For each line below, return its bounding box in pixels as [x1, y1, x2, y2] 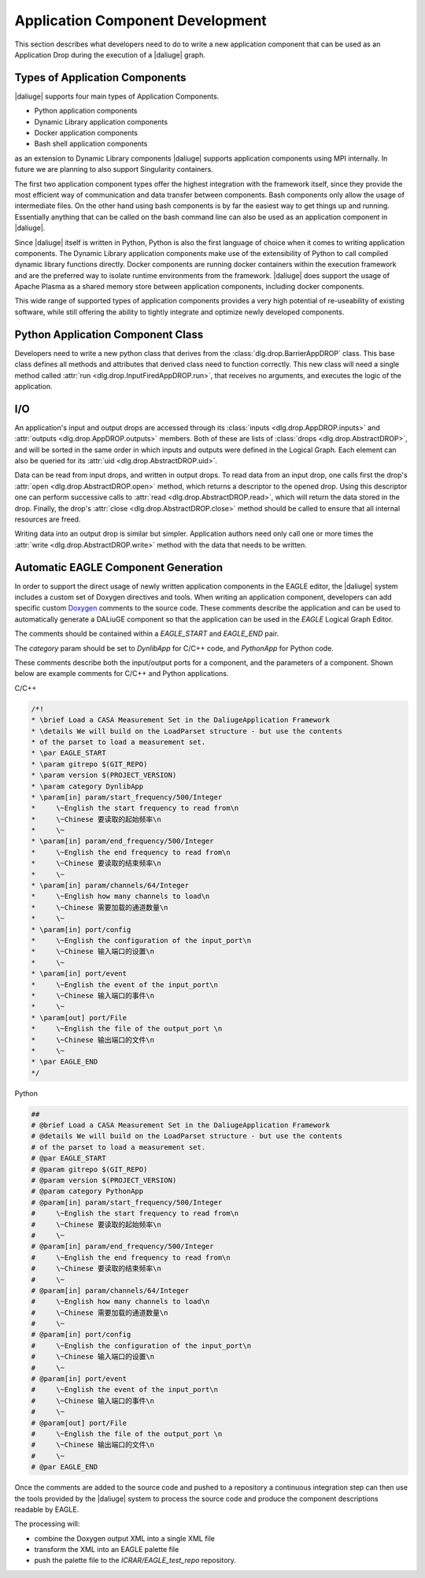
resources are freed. [14, 514, 81, 524]
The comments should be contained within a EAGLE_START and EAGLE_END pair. [14, 629, 279, 638]
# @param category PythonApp [31, 1186, 144, 1196]
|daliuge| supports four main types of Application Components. [14, 91, 220, 101]
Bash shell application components [34, 139, 148, 149]
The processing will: [14, 1519, 80, 1528]
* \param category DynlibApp [31, 782, 144, 791]
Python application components [34, 106, 138, 116]
